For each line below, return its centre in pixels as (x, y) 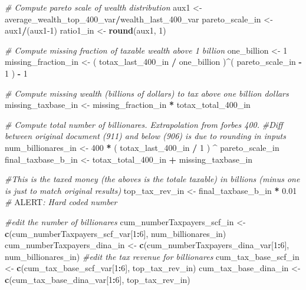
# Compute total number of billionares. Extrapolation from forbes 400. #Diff (144, 124)
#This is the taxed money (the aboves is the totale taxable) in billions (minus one (152, 179)
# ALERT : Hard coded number (61, 202)
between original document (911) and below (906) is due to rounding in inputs (145, 136)
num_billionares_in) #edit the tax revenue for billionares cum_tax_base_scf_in (152, 256)
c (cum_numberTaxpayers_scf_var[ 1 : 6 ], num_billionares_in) (116, 233)
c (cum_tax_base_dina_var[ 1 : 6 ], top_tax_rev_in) (98, 279)
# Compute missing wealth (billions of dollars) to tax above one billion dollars (147, 93)
